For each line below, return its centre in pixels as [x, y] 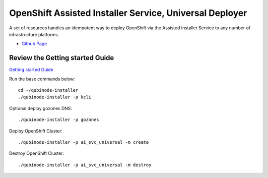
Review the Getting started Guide [62, 58]
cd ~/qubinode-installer [48, 90]
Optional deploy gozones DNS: [40, 108]
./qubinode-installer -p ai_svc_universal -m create [83, 142]
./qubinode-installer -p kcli [55, 97]
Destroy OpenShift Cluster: [36, 153]
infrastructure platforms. [34, 34]
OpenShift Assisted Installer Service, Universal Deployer [128, 13]
